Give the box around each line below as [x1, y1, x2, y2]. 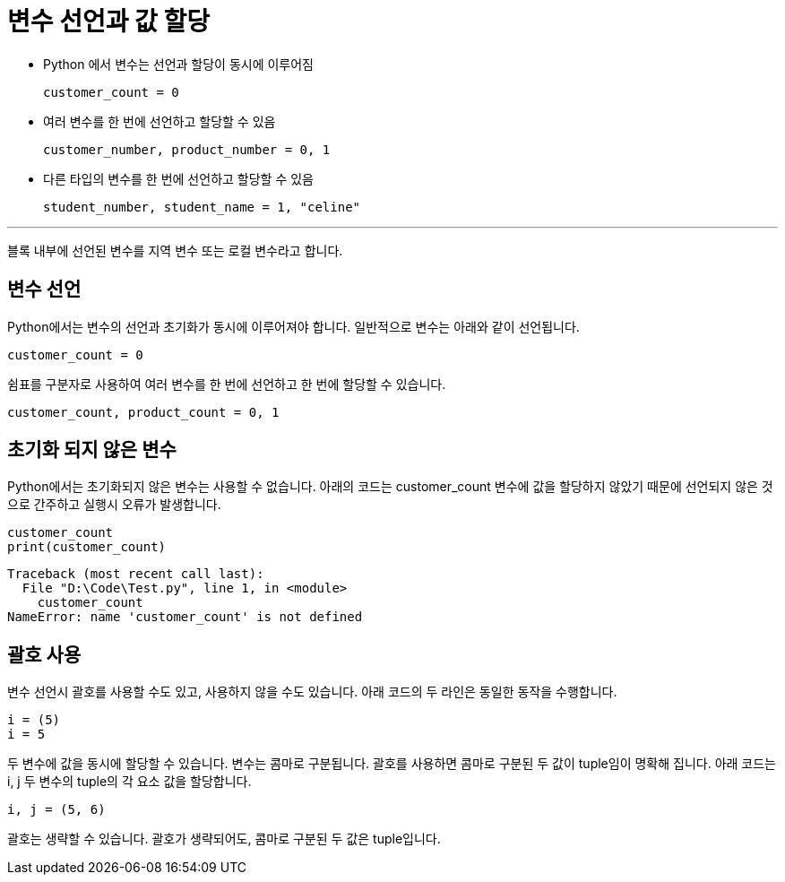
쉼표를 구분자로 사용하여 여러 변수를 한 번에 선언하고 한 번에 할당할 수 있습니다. [7, 376, 446, 392]
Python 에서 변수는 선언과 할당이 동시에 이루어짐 [43, 56, 315, 72]
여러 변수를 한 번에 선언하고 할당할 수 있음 [43, 113, 276, 129]
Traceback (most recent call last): [7, 566, 264, 582]
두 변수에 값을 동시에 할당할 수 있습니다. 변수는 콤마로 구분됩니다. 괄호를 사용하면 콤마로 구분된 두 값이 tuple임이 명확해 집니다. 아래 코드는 [7, 756, 776, 772]
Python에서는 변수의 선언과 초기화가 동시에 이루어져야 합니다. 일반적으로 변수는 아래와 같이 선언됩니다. [7, 318, 580, 334]
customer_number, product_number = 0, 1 [43, 142, 331, 157]
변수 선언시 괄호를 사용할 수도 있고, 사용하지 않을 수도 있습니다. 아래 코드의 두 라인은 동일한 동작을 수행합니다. [7, 684, 617, 700]
